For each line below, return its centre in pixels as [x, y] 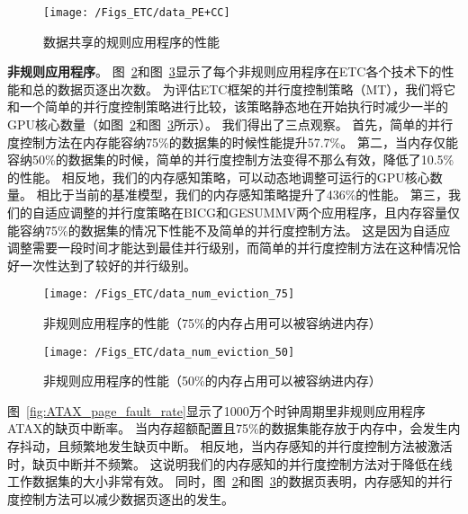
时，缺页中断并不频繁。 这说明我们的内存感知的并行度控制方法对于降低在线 [230, 463]
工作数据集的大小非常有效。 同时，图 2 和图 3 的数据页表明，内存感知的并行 [230, 481]
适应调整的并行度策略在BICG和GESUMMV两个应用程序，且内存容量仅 [252, 212]
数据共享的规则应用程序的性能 [131, 41]
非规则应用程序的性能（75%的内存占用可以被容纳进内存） [212, 323]
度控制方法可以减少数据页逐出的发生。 [121, 498]
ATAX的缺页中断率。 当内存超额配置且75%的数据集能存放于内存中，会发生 [228, 428]
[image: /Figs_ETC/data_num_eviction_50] [169, 352]
